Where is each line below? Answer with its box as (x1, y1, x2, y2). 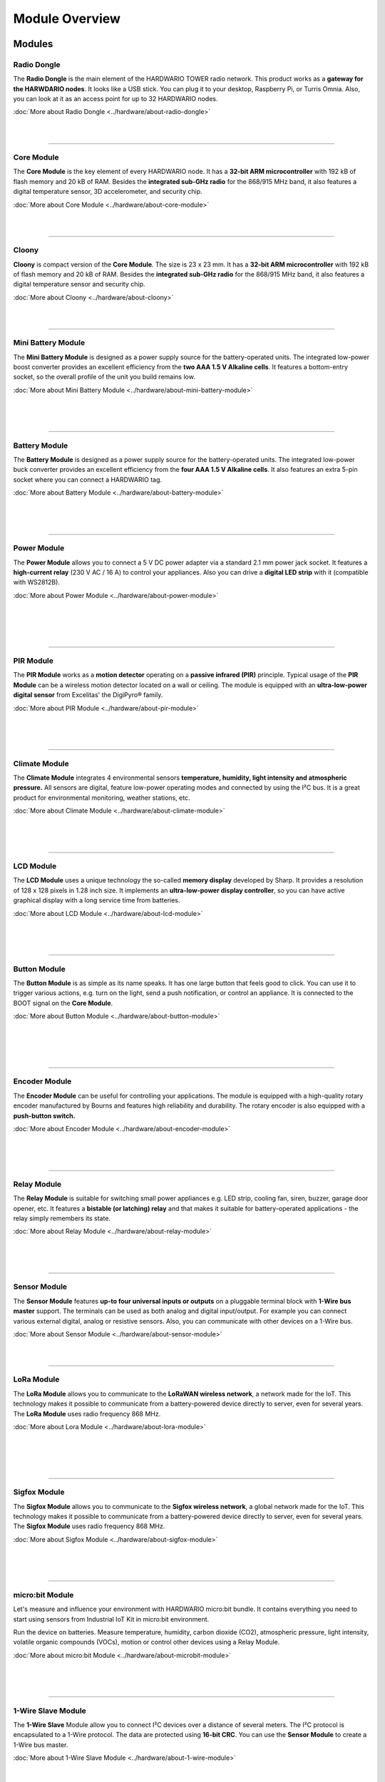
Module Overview (13, 11, 121, 26)
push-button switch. (13, 1111, 76, 1120)
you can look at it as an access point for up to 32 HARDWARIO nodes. (13, 95, 218, 103)
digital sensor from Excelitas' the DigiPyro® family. (13, 691, 163, 699)
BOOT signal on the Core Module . (13, 999, 113, 1007)
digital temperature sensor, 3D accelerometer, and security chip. (13, 187, 202, 196)
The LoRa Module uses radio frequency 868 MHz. (13, 1409, 161, 1418)
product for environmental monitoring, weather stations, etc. (13, 793, 190, 802)
